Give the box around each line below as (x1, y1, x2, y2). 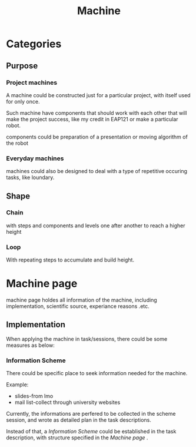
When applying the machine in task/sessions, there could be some (6, 335, 168, 342)
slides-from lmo (14, 393, 54, 400)
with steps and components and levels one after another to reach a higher (6, 222, 185, 229)
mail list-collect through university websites (14, 399, 121, 406)
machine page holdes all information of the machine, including (6, 296, 157, 304)
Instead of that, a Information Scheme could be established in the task (6, 428, 177, 435)
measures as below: (6, 342, 55, 349)
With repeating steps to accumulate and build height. (6, 256, 134, 263)
